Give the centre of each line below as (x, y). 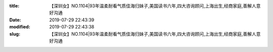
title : (14, 6)
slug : (15, 34)
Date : (15, 19)
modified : (20, 27)
